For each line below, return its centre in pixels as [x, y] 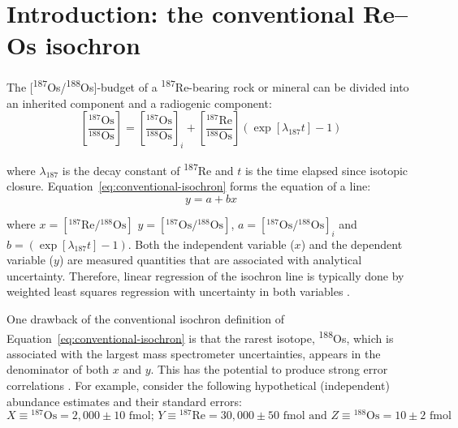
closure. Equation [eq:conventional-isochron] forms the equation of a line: [189, 186]
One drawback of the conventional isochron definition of [146, 318]
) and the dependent [352, 244]
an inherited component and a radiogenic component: [139, 103]
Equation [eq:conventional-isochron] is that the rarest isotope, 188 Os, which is [200, 336]
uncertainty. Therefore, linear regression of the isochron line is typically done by [205, 275]
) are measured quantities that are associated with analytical [210, 260]
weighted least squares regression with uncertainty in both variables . [178, 291]
